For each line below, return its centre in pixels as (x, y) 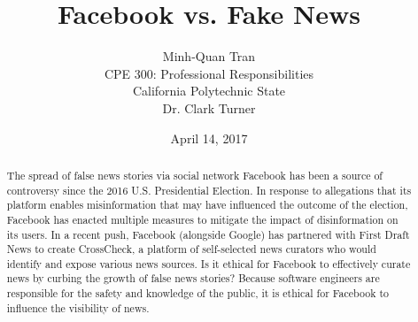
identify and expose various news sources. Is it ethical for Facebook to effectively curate (209, 263)
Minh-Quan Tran (209, 56)
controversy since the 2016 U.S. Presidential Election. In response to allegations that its (209, 190)
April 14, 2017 (209, 138)
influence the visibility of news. (78, 307)
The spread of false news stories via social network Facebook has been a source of (195, 175)
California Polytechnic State (209, 91)
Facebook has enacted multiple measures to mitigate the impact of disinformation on (202, 219)
